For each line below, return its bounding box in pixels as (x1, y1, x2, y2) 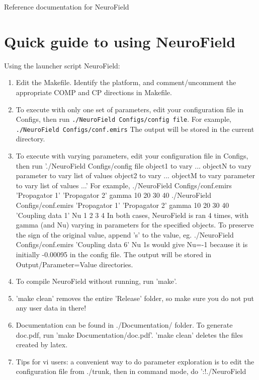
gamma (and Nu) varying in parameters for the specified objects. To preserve (16, 219, 254, 230)
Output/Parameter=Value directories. (16, 259, 133, 269)
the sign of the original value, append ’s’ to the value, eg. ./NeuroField (16, 229, 234, 240)
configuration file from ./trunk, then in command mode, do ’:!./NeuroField (16, 366, 246, 376)
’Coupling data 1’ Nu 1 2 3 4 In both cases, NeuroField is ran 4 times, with (16, 209, 248, 220)
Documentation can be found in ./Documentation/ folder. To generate (16, 319, 233, 330)
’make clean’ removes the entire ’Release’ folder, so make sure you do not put (16, 292, 254, 303)
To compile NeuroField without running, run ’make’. (16, 276, 177, 286)
